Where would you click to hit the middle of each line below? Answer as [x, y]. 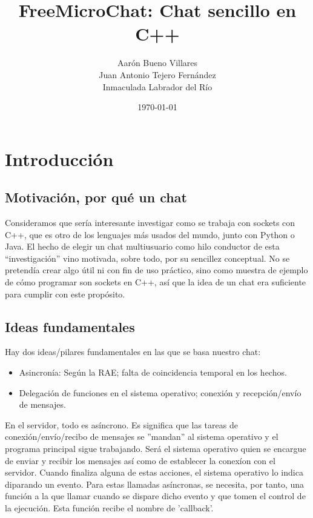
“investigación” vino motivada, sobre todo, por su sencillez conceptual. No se [147, 258]
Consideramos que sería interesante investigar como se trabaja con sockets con [150, 223]
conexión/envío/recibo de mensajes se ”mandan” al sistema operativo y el [142, 437]
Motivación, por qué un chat [96, 197]
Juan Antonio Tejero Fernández [157, 74]
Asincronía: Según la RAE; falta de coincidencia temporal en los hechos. [153, 372]
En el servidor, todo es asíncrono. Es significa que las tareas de [121, 424]
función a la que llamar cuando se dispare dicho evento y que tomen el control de [155, 496]
